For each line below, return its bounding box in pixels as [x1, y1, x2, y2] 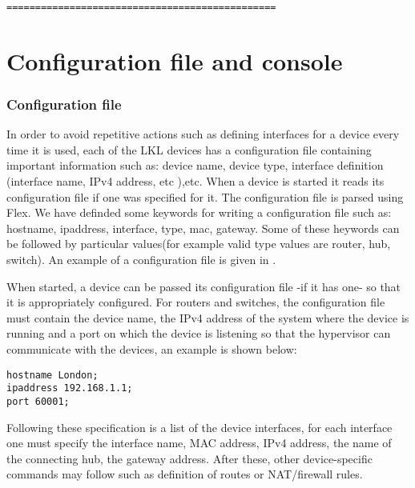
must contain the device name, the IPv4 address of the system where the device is [6, 309, 409, 326]
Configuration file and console [6, 44, 343, 77]
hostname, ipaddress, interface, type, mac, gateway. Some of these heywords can [6, 219, 400, 236]
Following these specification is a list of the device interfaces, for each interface [6, 418, 393, 435]
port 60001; [6, 395, 70, 407]
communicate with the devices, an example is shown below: [6, 340, 297, 357]
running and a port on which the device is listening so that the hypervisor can [6, 325, 391, 342]
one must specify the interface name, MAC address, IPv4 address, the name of [6, 434, 392, 451]
